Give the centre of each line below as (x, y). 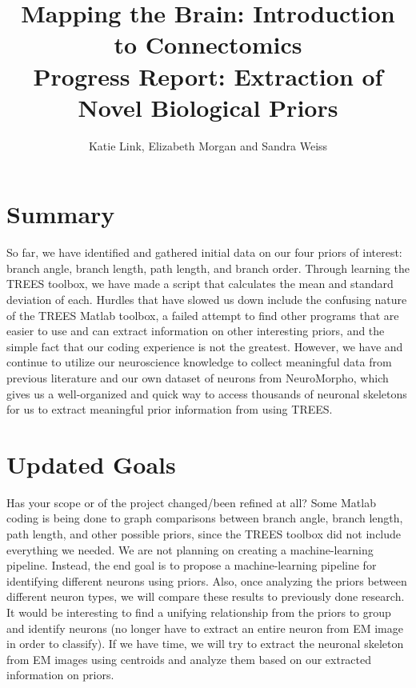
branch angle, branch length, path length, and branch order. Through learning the (208, 268)
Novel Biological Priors (208, 107)
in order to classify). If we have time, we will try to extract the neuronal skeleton (205, 644)
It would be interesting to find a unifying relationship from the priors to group (199, 612)
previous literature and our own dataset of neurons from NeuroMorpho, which (198, 377)
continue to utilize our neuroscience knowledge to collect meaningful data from (199, 362)
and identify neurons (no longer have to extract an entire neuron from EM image (205, 628)
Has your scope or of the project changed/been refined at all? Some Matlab (191, 502)
